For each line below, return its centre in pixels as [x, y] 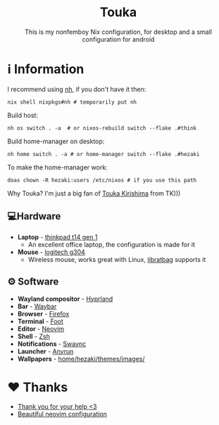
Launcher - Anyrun [45, 351]
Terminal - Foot [40, 321]
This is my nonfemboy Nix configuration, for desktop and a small [118, 32]
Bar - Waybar [37, 306]
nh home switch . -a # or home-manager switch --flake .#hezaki [104, 154]
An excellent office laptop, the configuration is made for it [112, 244]
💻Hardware [34, 216]
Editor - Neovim [41, 328]
